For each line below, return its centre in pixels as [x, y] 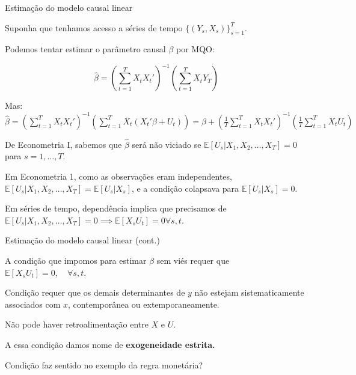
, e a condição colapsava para [185, 188]
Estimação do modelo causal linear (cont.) [82, 240]
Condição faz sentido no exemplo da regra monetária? [104, 364]
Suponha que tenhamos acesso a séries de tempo [94, 27]
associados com [33, 304]
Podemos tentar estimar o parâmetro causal [85, 49]
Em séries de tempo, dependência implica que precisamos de [116, 208]
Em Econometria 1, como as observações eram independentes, [118, 176]
